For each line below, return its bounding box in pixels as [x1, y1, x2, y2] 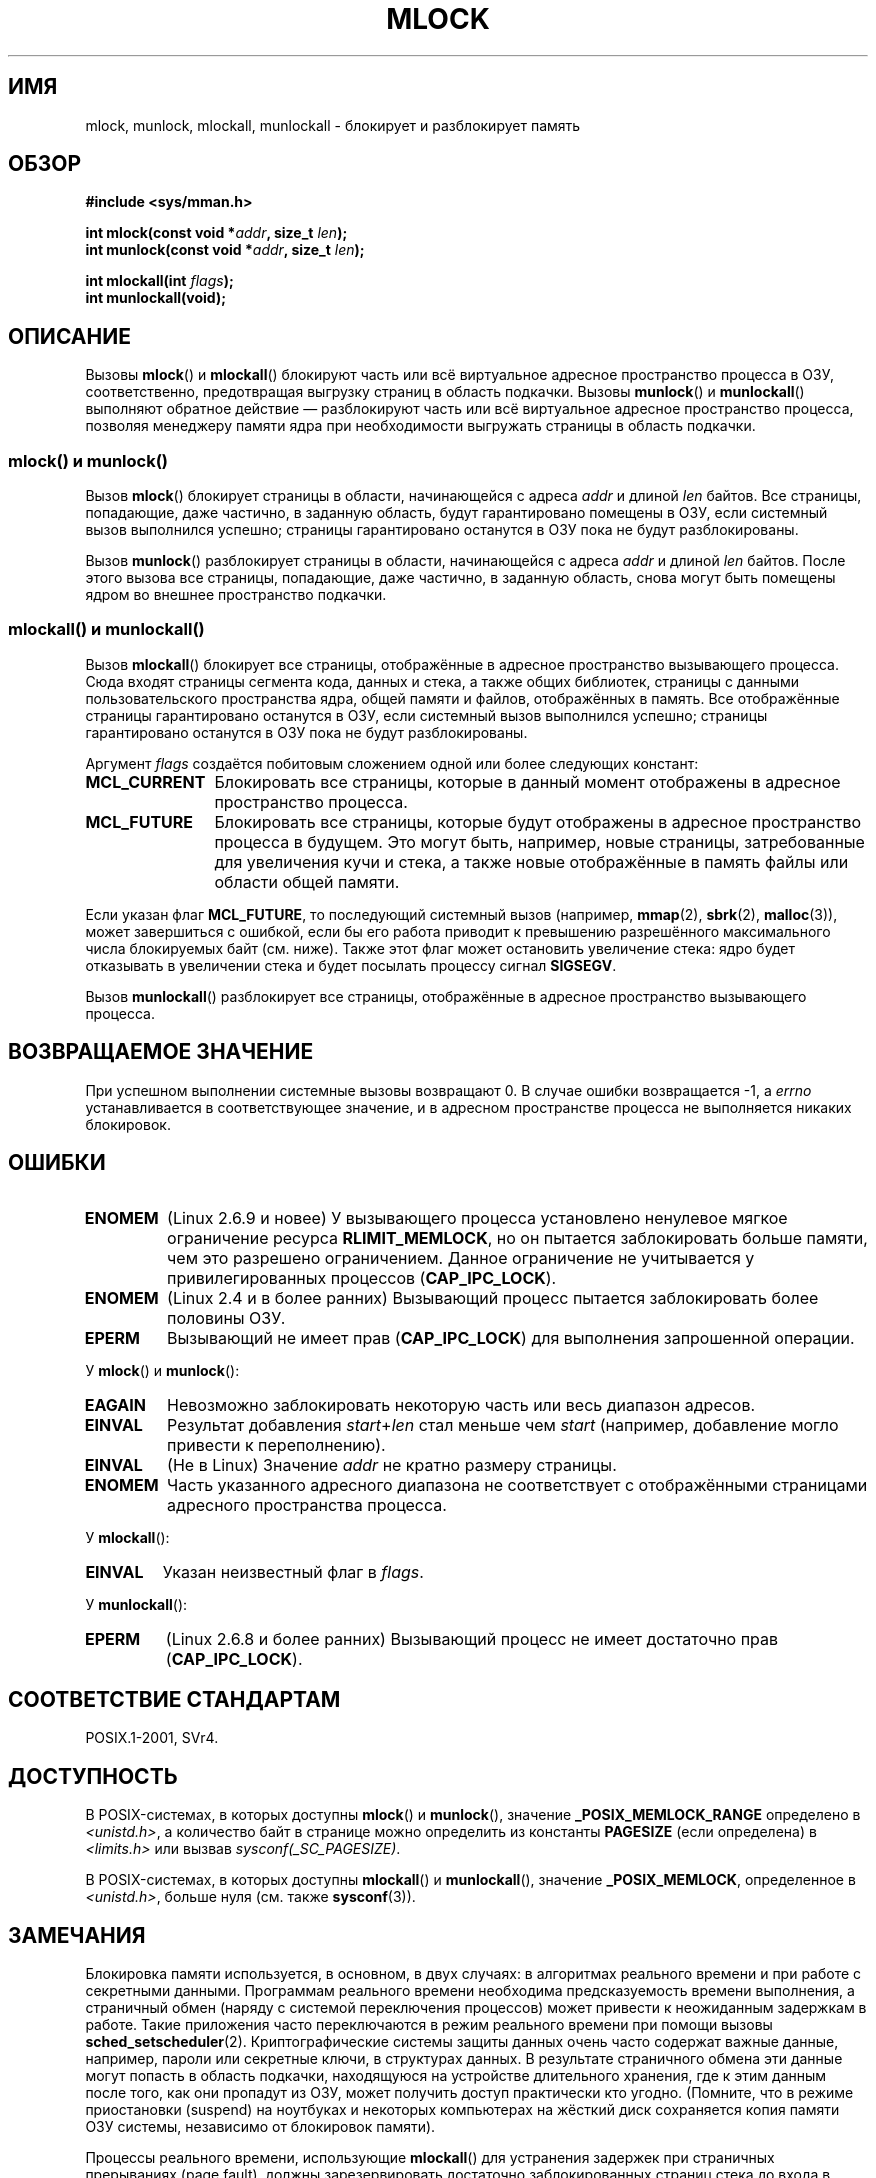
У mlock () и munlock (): [85, 1362, 240, 1380]
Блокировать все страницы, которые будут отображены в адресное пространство [214, 811, 862, 832]
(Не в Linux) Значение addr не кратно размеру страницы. [167, 1455, 617, 1476]
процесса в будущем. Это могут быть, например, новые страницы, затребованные [214, 831, 865, 852]
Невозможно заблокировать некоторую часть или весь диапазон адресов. [167, 1395, 756, 1416]
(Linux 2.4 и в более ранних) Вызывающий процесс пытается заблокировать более [167, 1288, 819, 1309]
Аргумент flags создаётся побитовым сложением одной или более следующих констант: [85, 754, 699, 772]
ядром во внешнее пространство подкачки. [85, 586, 387, 604]
